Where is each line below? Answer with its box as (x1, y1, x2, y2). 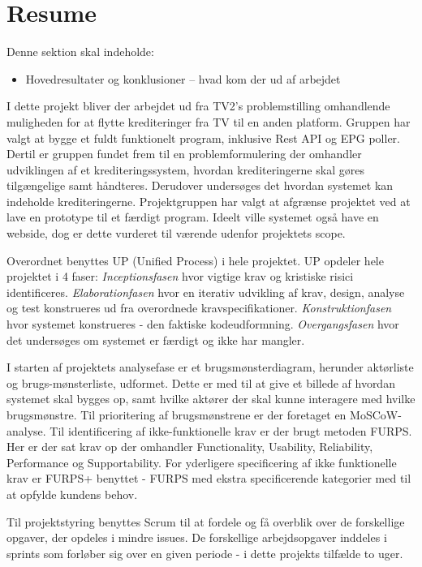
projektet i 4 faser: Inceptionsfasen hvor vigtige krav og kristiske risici (6, 268, 354, 285)
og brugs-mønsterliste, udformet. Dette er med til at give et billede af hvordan (6, 374, 395, 391)
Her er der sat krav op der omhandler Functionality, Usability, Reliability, (6, 438, 373, 455)
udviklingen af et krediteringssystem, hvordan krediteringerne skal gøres (6, 161, 364, 178)
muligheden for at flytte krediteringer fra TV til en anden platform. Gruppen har (6, 113, 411, 130)
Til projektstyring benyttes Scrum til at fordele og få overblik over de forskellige (6, 513, 405, 530)
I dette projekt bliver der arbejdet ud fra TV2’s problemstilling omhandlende (6, 97, 390, 114)
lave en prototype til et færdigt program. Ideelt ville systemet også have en (6, 208, 379, 226)
